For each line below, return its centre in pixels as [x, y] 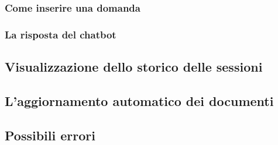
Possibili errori [50, 135]
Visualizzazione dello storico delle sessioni [134, 67]
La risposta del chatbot [61, 34]
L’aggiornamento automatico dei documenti [139, 100]
